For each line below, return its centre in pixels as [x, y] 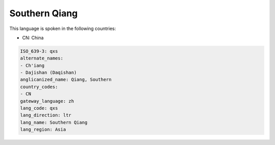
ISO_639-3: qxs [39, 51]
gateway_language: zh [47, 101]
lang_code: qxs [39, 108]
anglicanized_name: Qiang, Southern [66, 80]
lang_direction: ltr [46, 115]
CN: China [33, 38]
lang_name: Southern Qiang [54, 122]
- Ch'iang [32, 65]
